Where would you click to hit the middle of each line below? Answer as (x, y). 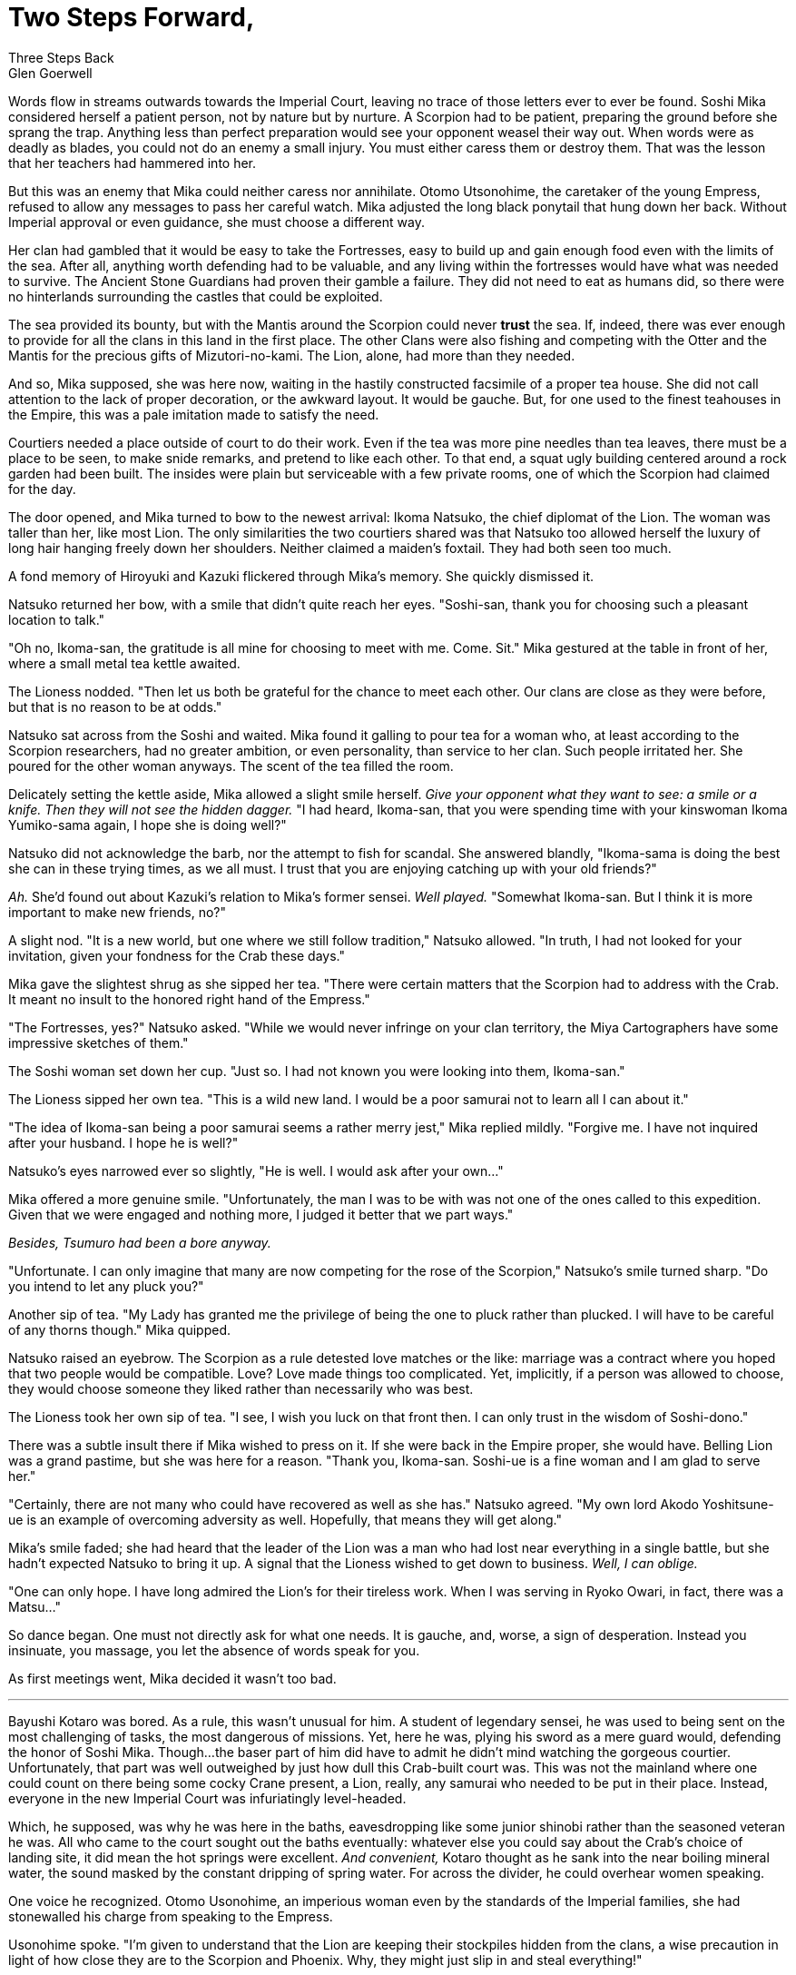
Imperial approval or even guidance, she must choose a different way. (216, 222)
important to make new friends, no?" (118, 912)
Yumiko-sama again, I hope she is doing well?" (147, 825)
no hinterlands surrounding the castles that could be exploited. (196, 296)
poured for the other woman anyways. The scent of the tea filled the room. (231, 765)
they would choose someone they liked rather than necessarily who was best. (241, 1388)
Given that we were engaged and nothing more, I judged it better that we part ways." (261, 1214)
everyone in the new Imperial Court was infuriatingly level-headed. (207, 1798)
